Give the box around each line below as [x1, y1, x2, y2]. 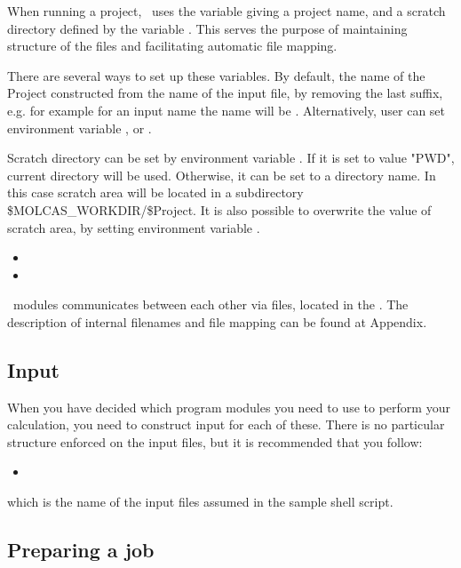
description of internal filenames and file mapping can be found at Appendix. [7, 312, 427, 331]
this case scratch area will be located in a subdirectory [7, 183, 304, 202]
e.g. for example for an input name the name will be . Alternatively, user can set [7, 100, 446, 119]
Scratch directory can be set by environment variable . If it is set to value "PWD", [7, 148, 455, 167]
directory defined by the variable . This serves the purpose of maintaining [7, 19, 408, 37]
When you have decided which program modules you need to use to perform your [7, 397, 450, 416]
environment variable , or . [7, 118, 152, 137]
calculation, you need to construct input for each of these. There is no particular [7, 415, 445, 434]
